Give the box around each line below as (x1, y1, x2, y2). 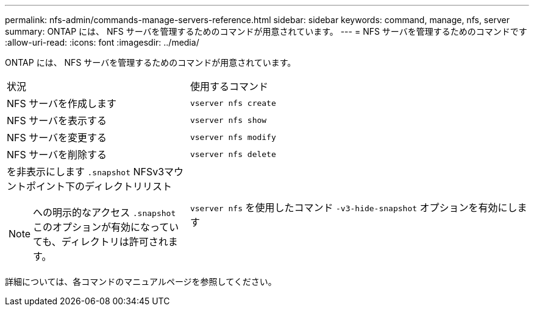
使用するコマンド (190, 80, 268, 93)
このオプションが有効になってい (33, 221, 179, 233)
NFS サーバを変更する (7, 131, 107, 144)
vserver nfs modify (190, 132, 276, 142)
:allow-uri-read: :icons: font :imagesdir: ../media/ (5, 37, 199, 47)
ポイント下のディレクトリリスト (26, 180, 172, 192)
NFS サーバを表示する (7, 114, 107, 127)
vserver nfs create (190, 98, 276, 108)
